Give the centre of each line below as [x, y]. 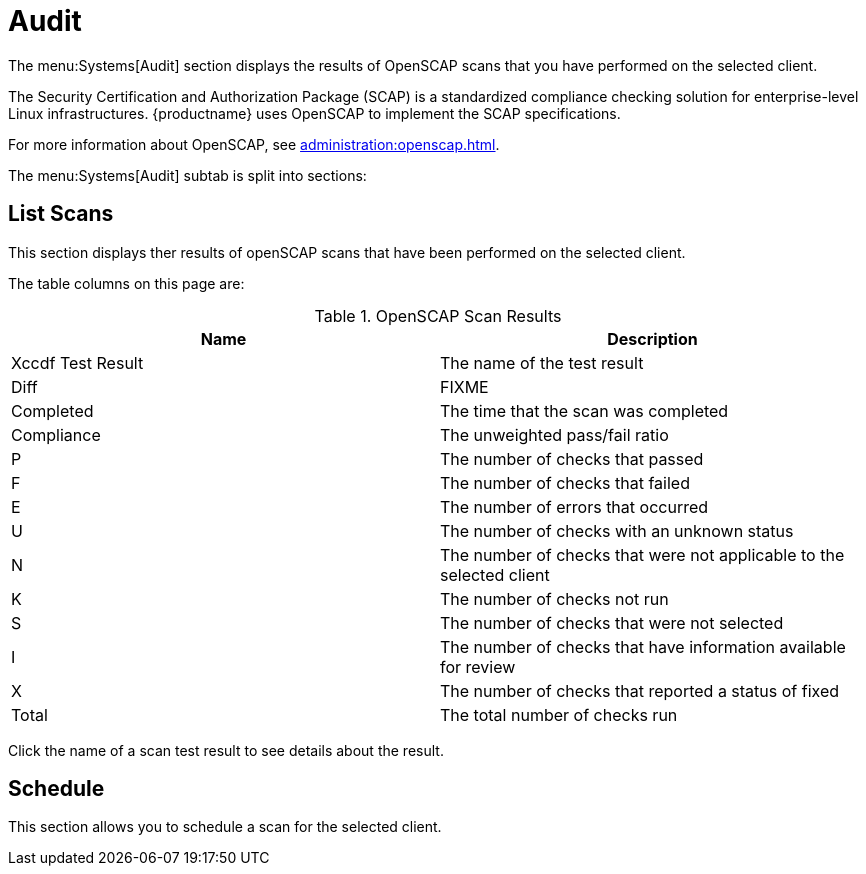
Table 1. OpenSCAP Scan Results [438, 315]
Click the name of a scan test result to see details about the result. [226, 750]
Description [652, 338]
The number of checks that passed [572, 458]
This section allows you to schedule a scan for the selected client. [225, 827]
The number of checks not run [554, 598]
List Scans [61, 214]
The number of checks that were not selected [612, 622]
